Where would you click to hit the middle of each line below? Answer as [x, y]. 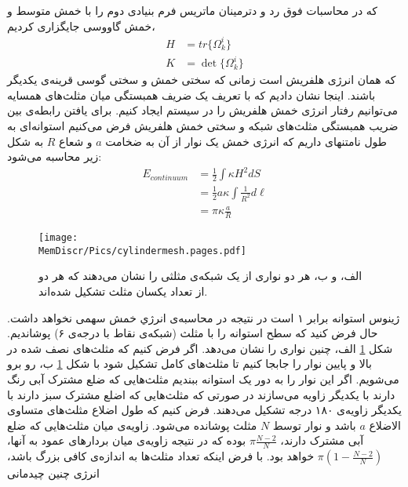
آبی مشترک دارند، [322, 440]
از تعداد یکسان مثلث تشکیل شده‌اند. [123, 291]
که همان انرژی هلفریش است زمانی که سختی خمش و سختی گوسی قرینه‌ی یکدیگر [202, 80]
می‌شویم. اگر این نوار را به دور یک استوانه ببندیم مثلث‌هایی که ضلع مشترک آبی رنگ [203, 379]
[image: [58, 238]
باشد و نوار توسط [314, 425]
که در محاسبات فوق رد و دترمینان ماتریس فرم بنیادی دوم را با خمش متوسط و [193, 10]
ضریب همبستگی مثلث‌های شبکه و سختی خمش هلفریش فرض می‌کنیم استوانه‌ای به [203, 126]
